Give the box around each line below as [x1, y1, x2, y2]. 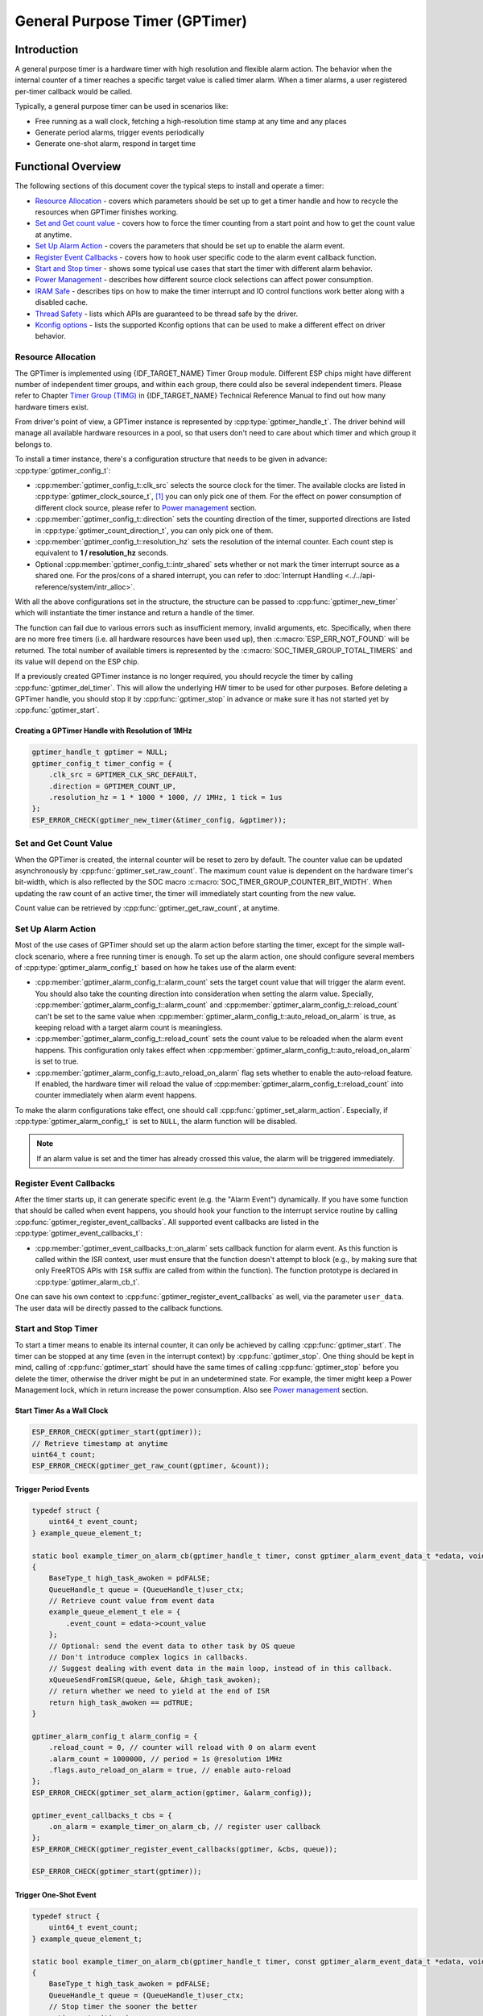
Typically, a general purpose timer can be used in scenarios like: [14, 102, 229, 111]
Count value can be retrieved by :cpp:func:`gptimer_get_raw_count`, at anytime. [14, 903, 280, 913]
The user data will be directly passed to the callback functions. [14, 1303, 224, 1313]
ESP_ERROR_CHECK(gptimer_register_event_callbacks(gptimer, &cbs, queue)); [31, 1844, 338, 1854]
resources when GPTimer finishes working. [35, 207, 179, 217]
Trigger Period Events [14, 1484, 90, 1493]
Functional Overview [14, 160, 122, 173]
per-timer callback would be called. [14, 86, 133, 96]
